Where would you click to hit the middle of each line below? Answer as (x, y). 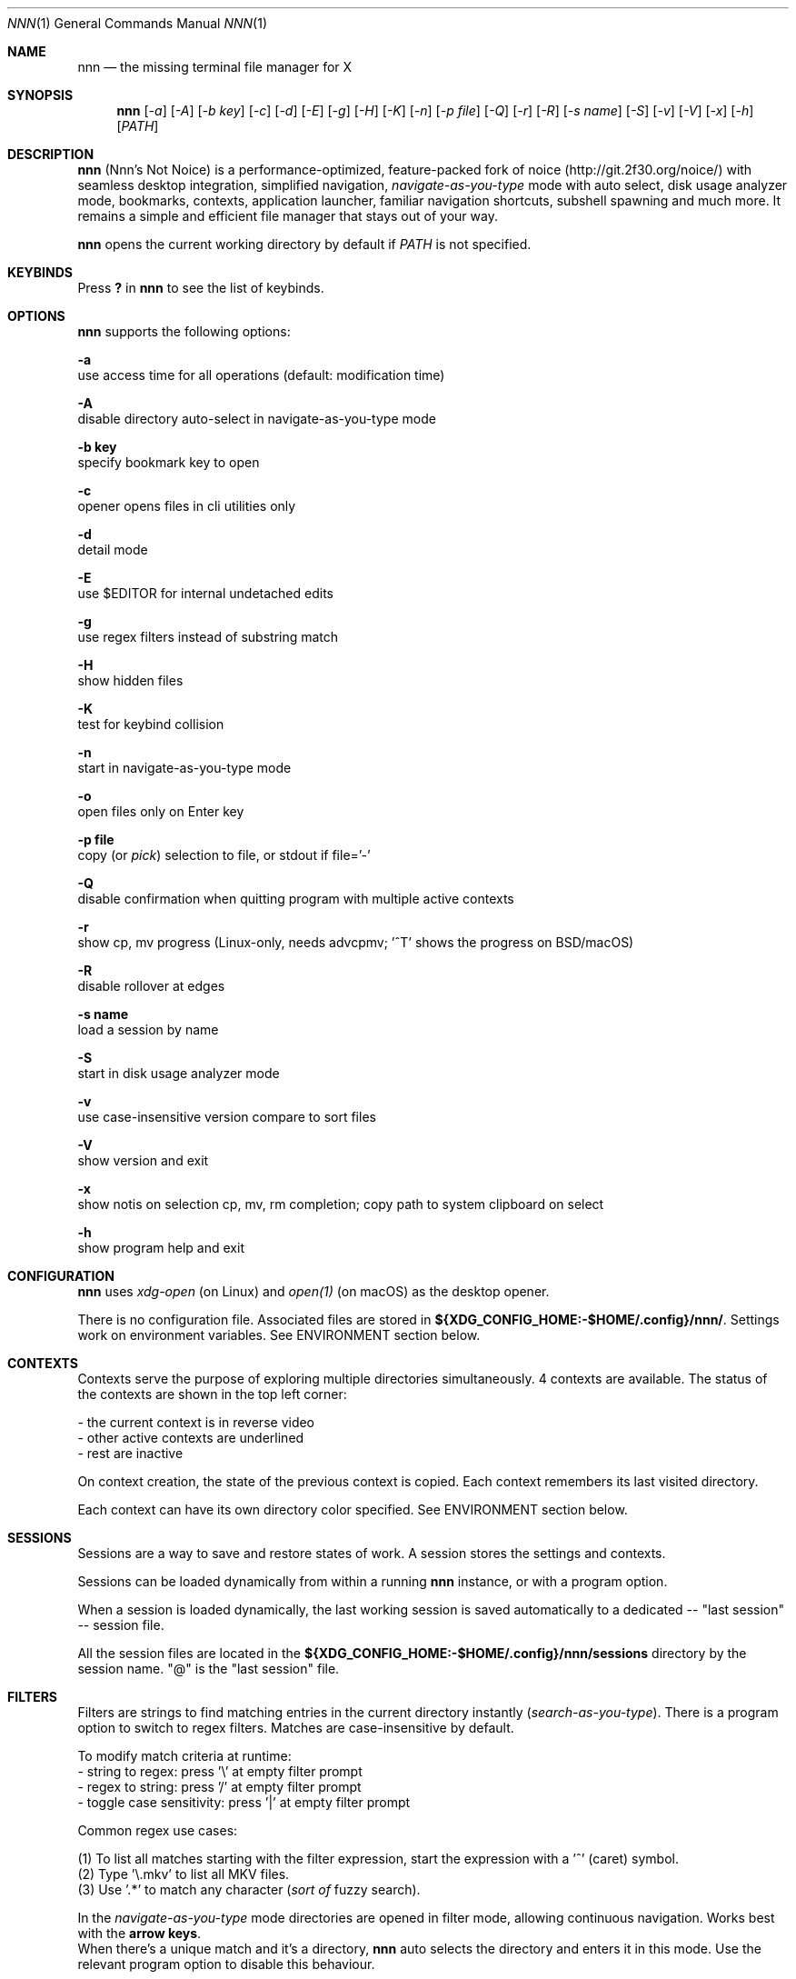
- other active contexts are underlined (191, 1438)
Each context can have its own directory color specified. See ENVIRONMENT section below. (353, 1509)
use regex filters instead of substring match (208, 637)
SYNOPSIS (40, 95)
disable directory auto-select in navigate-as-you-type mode (257, 419)
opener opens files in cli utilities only (187, 506)
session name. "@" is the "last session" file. (209, 1669)
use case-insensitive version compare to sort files (227, 1117)
